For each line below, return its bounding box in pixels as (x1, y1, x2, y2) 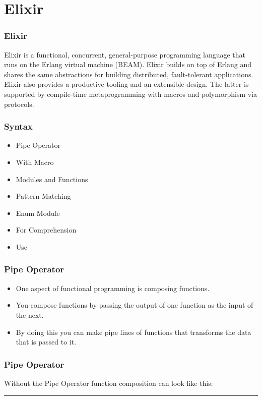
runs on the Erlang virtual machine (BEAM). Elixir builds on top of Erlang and (4, 59, 252, 70)
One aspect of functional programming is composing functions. (16, 282, 210, 293)
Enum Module (16, 207, 60, 218)
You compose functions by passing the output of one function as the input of (16, 300, 253, 310)
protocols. (4, 98, 34, 109)
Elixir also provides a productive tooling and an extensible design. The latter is (4, 79, 249, 89)
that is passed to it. (16, 336, 77, 347)
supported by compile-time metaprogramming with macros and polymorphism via (4, 88, 257, 99)
